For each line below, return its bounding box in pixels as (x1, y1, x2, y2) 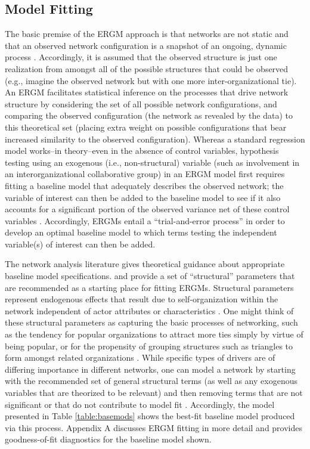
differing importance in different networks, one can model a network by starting (5, 363, 296, 375)
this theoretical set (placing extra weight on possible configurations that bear (5, 120, 287, 133)
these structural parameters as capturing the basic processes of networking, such (5, 316, 298, 329)
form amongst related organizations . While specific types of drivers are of (5, 351, 275, 364)
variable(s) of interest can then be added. (5, 237, 156, 250)
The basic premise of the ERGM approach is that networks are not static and (5, 27, 289, 40)
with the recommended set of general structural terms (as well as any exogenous (5, 374, 297, 387)
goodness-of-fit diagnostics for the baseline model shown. (5, 433, 212, 445)
